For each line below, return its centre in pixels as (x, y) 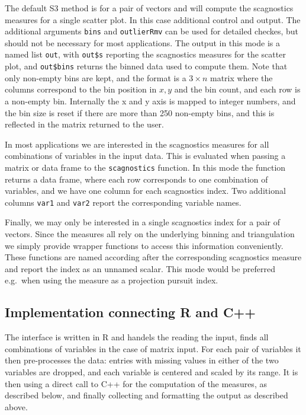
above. (16, 406)
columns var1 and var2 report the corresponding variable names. (123, 202)
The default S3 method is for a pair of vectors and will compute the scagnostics (149, 8)
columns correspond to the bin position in (81, 89)
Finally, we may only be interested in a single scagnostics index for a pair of (143, 222)
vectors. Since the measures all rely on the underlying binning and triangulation (150, 234)
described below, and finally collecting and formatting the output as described (146, 395)
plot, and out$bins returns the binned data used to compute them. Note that (146, 66)
